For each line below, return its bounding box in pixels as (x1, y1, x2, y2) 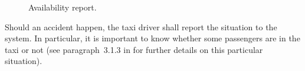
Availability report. (28, 1, 97, 13)
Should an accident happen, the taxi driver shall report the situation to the (5, 20, 277, 33)
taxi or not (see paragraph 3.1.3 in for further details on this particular (5, 43, 263, 55)
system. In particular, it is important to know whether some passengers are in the (5, 32, 300, 44)
